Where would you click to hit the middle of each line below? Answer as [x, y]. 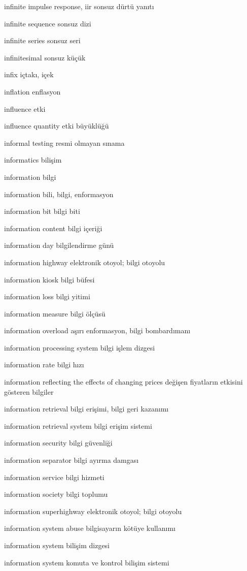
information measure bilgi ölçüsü [55, 313]
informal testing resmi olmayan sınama [64, 142]
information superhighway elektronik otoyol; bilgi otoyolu [93, 511]
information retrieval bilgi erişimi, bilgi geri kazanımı [86, 409]
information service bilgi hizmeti [54, 477]
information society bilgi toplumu [56, 494]
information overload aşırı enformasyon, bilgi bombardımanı [97, 330]
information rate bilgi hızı [44, 364]
